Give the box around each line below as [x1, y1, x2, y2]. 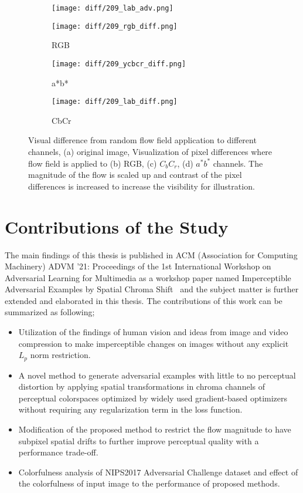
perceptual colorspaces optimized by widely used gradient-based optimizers [18, 391, 288, 404]
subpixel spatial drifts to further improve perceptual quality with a [18, 434, 259, 447]
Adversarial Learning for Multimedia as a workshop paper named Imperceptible [5, 271, 291, 283]
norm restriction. [30, 349, 91, 361]
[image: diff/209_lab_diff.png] [52, 97, 178, 106]
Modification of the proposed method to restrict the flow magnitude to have [18, 423, 291, 435]
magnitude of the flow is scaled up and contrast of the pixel [28, 168, 242, 181]
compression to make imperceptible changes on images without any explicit [18, 337, 289, 349]
